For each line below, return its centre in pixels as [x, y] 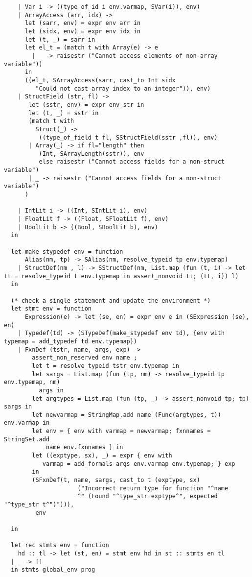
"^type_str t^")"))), [39, 505]
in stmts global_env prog [53, 570]
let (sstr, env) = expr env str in [86, 105]
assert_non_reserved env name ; [85, 358]
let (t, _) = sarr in [60, 39]
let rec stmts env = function [60, 545]
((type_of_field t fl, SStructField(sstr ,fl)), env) [128, 137]
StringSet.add [27, 439]
